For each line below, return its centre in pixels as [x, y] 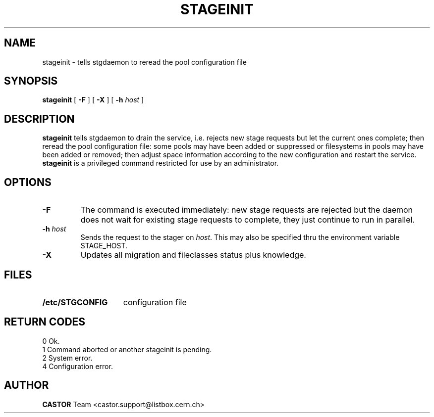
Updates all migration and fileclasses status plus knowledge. [193, 255]
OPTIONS [28, 182]
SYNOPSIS [31, 81]
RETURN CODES [45, 322]
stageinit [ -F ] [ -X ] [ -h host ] [93, 100]
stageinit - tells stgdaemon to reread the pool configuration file [144, 62]
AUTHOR [27, 385]
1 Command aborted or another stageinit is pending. [127, 349]
